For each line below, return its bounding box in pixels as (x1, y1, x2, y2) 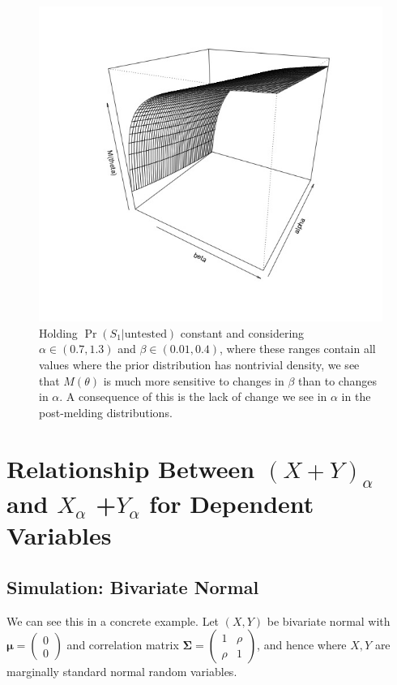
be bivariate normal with (267, 612, 391, 629)
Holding (39, 324, 78, 341)
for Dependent (149, 487, 314, 520)
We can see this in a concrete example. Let (6, 612, 220, 629)
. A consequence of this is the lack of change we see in (59, 388, 327, 405)
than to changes (298, 372, 377, 389)
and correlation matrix (66, 636, 179, 653)
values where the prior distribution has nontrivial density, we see (39, 356, 360, 373)
